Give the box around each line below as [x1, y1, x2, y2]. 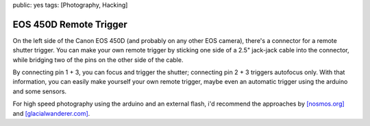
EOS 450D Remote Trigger [12, 18, 128, 30]
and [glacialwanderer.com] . [12, 109, 90, 117]
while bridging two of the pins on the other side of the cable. [12, 55, 184, 64]
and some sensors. [12, 87, 67, 95]
